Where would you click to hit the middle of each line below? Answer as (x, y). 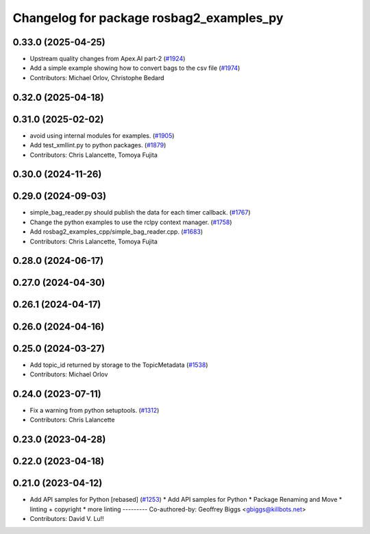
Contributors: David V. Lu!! (67, 519)
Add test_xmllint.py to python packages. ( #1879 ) (98, 145)
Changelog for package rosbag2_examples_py (148, 18)
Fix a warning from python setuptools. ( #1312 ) (95, 410)
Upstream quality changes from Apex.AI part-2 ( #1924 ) (108, 59)
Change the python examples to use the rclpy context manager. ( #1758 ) (131, 222)
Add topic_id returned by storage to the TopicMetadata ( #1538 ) (119, 365)
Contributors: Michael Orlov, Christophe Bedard (97, 77)
